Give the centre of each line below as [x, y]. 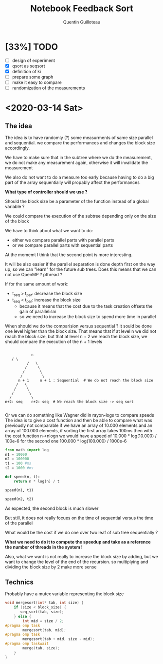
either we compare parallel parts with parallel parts [63, 240]
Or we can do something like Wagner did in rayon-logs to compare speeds [80, 415]
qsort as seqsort [28, 66]
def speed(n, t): [23, 477]
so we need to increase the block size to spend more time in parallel [88, 316]
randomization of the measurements [48, 88]
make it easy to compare [37, 82]
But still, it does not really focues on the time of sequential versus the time [79, 518]
